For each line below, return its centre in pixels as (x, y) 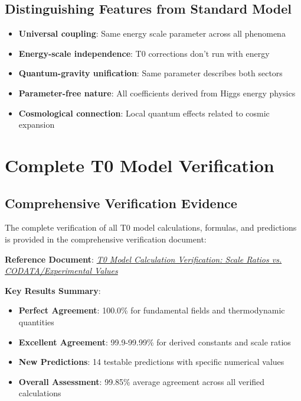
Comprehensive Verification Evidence (121, 203)
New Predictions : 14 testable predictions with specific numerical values (151, 362)
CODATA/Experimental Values (61, 271)
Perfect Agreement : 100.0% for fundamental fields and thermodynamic (152, 310)
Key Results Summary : (53, 290)
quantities (36, 321)
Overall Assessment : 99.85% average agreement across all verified (142, 381)
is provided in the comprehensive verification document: (106, 239)
